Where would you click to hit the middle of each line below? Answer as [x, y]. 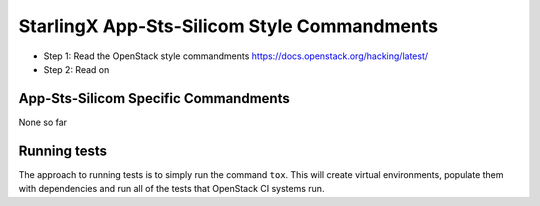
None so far [43, 122]
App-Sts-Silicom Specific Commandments [154, 98]
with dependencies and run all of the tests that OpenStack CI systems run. [171, 189]
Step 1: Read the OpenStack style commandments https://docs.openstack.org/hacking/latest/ [236, 56]
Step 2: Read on [76, 69]
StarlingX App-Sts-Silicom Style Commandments [228, 26]
